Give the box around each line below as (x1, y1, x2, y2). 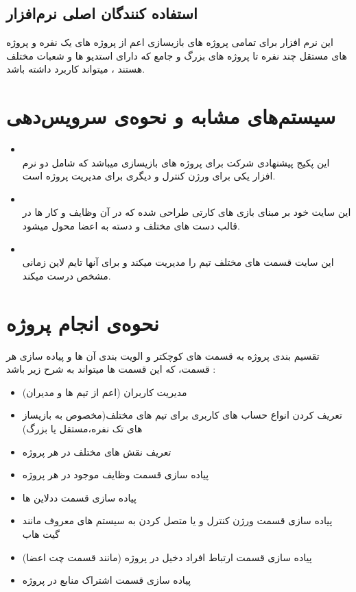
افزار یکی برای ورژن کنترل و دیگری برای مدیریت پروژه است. (22, 169, 276, 183)
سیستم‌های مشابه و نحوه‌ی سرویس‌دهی (6, 102, 336, 130)
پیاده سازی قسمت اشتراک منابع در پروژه (22, 573, 191, 587)
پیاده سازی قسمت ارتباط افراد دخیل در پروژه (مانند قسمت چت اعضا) (22, 550, 312, 564)
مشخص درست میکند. (22, 268, 111, 282)
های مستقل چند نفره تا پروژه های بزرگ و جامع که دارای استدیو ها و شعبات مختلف (6, 48, 347, 62)
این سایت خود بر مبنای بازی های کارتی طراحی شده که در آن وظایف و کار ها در (22, 205, 351, 219)
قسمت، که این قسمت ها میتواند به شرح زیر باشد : (6, 362, 216, 376)
